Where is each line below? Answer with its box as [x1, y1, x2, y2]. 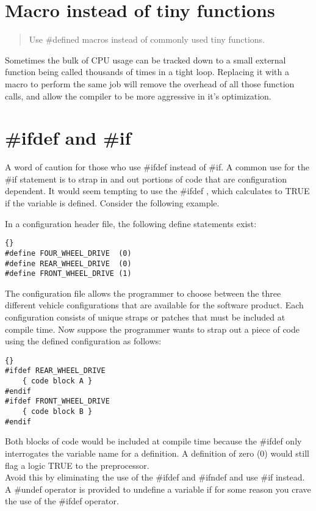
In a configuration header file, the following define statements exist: [5, 217, 257, 230]
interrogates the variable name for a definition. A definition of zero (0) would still [5, 446, 309, 459]
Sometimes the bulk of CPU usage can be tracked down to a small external [5, 53, 286, 66]
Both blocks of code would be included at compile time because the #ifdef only [5, 435, 302, 448]
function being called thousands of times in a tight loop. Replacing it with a [5, 65, 289, 78]
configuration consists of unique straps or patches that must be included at [5, 311, 285, 323]
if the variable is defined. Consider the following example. [5, 197, 220, 209]
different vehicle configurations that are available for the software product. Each [5, 299, 304, 311]
